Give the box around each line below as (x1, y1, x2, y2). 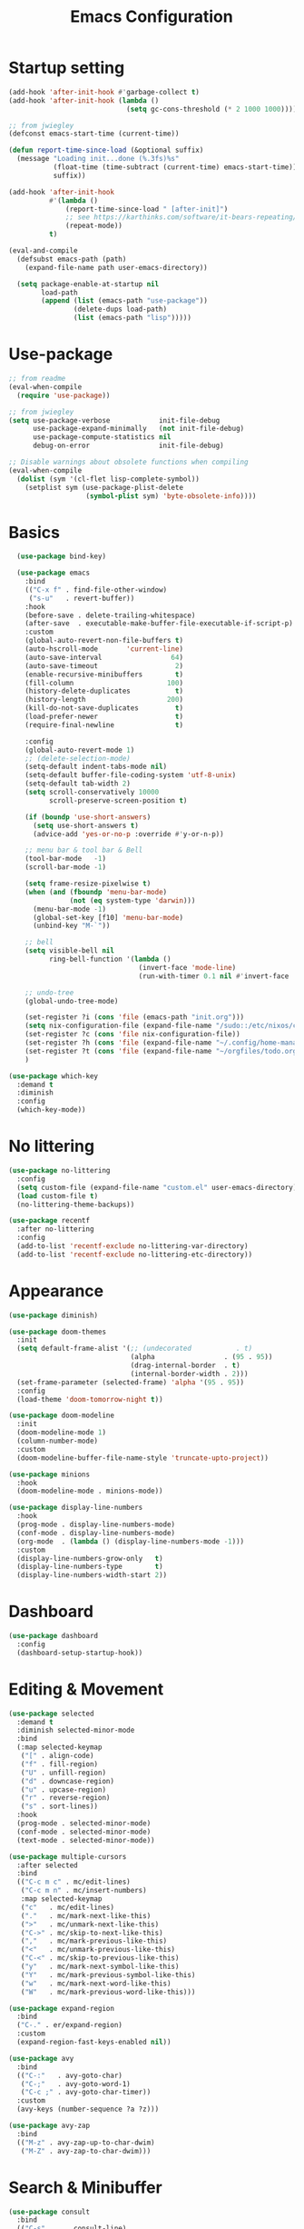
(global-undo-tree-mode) (25, 996, 119, 1005)
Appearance (8, 1280, 104, 1301)
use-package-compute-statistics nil (32, 433, 172, 442)
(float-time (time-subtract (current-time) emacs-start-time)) (53, 163, 298, 172)
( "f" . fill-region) (20, 1759, 99, 1769)
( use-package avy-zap (8, 2121, 91, 2131)
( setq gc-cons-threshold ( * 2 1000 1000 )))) (125, 105, 298, 114)
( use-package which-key (8, 1071, 99, 1081)
